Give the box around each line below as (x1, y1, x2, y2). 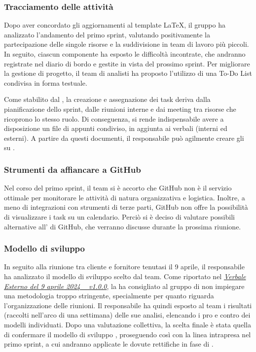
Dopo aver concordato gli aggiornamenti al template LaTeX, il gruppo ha (4, 20, 225, 30)
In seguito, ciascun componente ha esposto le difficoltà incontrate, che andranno (4, 49, 246, 59)
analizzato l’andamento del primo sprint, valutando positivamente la (4, 29, 210, 39)
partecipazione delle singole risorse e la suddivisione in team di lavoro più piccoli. (4, 39, 249, 49)
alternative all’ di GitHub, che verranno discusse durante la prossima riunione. (4, 221, 241, 231)
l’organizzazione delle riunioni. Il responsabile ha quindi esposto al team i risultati (4, 300, 252, 310)
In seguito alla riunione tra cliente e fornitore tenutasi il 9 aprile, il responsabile (4, 261, 245, 272)
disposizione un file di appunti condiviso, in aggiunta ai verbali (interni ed (4, 123, 227, 133)
